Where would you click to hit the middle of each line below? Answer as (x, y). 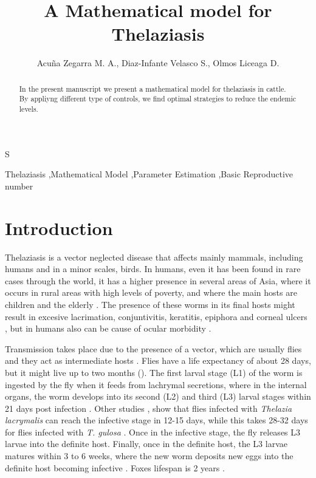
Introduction (59, 227)
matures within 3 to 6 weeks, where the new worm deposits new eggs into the (149, 456)
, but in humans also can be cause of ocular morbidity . (108, 328)
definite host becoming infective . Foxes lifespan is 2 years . (115, 467)
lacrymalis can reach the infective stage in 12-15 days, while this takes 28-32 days (156, 420)
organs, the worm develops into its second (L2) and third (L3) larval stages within (158, 396)
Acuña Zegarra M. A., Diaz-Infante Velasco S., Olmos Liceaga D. (158, 63)
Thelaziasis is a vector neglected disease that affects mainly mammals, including (154, 257)
